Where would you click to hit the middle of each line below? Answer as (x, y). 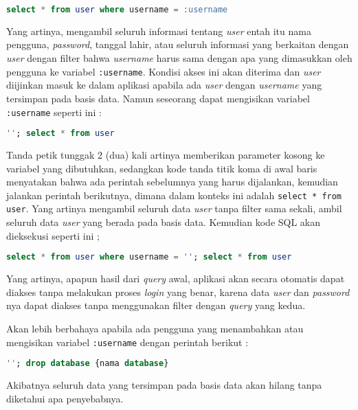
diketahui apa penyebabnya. (65, 398)
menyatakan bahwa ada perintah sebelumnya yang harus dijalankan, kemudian (172, 182)
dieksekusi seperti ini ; (53, 235)
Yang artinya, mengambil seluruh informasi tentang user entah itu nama (159, 31)
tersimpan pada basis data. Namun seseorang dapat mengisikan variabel (158, 98)
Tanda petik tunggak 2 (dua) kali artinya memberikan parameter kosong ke (166, 155)
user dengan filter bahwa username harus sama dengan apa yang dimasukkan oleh (179, 58)
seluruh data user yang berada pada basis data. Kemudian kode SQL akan (164, 222)
